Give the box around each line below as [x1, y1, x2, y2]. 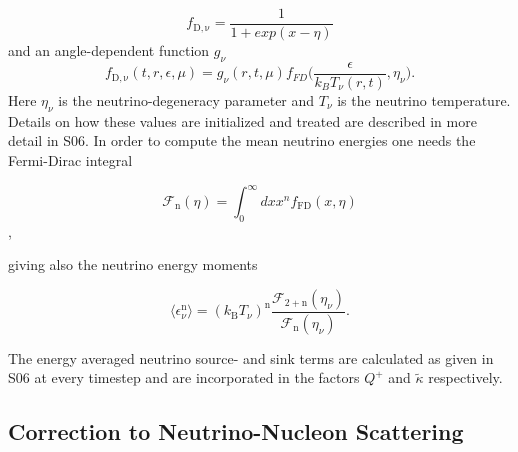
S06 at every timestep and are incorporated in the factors [8, 367, 360, 388]
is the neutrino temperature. [337, 89, 511, 110]
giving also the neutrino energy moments [8, 254, 258, 275]
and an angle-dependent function [8, 40, 210, 61]
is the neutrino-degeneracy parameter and [58, 89, 315, 110]
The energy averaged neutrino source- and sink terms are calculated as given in [8, 347, 494, 368]
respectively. [428, 367, 503, 388]
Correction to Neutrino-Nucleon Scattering [8, 416, 464, 447]
